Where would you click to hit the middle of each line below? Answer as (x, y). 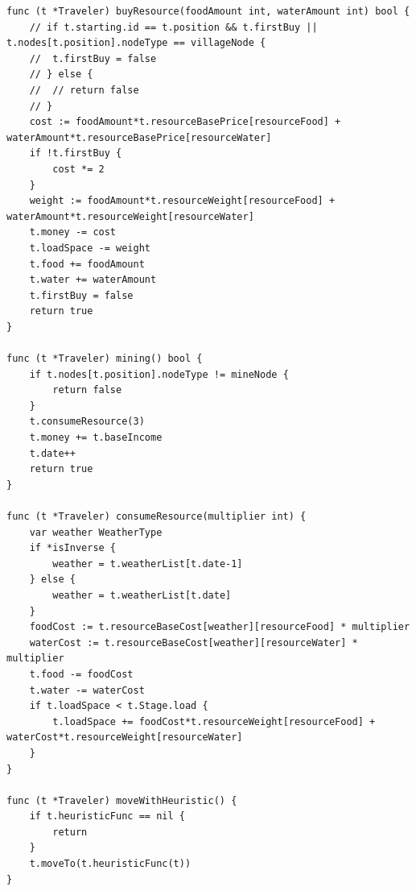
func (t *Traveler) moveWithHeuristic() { (122, 800)
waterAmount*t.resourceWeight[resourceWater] (130, 216)
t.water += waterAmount (93, 280)
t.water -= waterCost (87, 690)
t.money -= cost (73, 232)
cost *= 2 (78, 169)
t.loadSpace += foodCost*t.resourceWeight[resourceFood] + (214, 721)
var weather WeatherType (96, 532)
